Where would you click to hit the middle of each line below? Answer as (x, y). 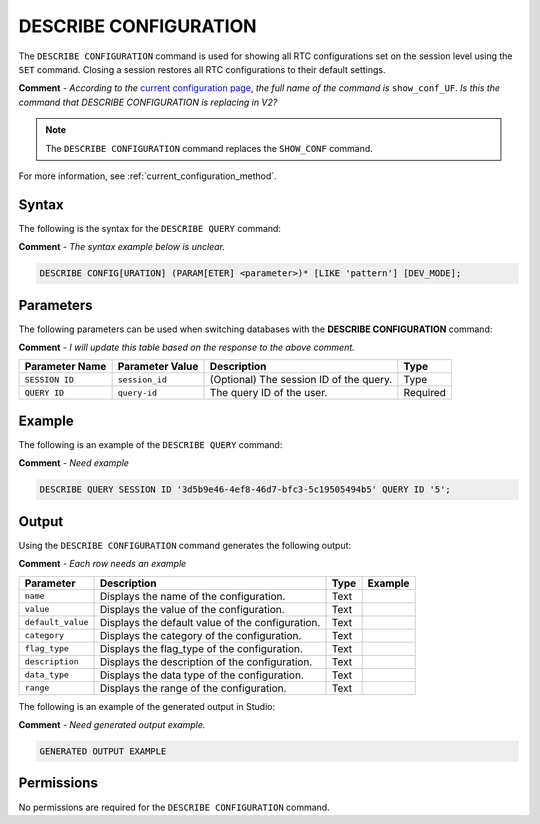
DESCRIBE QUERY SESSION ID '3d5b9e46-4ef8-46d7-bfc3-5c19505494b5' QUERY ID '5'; (245, 489)
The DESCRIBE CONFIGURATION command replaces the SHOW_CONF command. (209, 148)
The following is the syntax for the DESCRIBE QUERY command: (150, 228)
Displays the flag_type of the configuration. (201, 648)
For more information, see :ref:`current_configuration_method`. (147, 176)
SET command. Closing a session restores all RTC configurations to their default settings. (202, 69)
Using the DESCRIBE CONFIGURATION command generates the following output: (185, 545)
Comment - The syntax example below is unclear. (121, 247)
